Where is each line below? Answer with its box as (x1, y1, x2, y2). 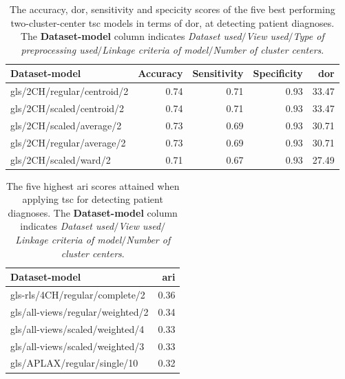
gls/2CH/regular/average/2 (10, 135, 126, 149)
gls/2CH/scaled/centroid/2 (10, 101, 125, 116)
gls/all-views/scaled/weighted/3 (10, 338, 145, 353)
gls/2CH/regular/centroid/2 (10, 84, 129, 98)
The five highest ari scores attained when (6, 178, 180, 193)
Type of (293, 29, 324, 43)
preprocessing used (21, 42, 98, 56)
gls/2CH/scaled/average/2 (10, 118, 122, 132)
